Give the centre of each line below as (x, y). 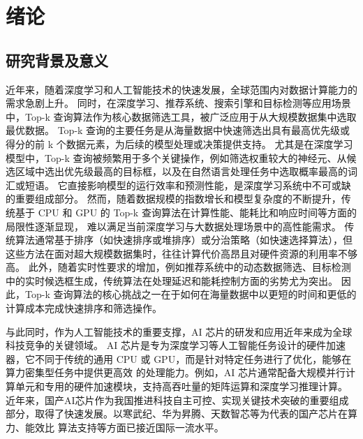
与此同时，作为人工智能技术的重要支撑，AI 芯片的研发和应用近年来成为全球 (179, 331)
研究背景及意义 (57, 60)
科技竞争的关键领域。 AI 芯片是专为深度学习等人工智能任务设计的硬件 (166, 345)
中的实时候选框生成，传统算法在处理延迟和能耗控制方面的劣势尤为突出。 (172, 280)
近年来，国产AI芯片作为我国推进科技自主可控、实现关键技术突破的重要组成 (177, 400)
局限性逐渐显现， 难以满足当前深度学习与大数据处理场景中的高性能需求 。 (173, 226)
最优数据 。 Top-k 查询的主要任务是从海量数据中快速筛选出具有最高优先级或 (178, 130)
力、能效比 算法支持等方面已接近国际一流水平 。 (115, 427)
